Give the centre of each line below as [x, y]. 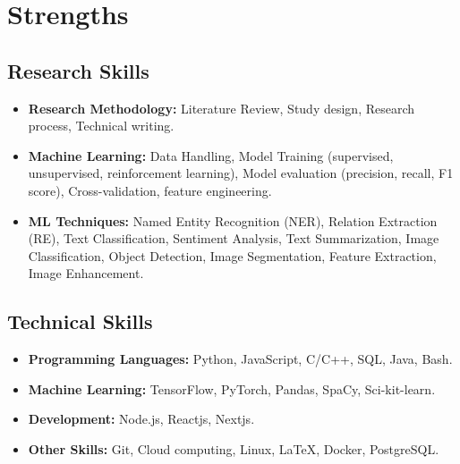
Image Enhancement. [86, 273]
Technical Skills [80, 321]
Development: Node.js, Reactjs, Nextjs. [141, 419]
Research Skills [78, 70]
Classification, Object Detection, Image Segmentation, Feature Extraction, [232, 255]
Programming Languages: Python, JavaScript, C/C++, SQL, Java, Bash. [240, 359]
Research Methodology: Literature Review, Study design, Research [221, 108]
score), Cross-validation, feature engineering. [150, 190]
